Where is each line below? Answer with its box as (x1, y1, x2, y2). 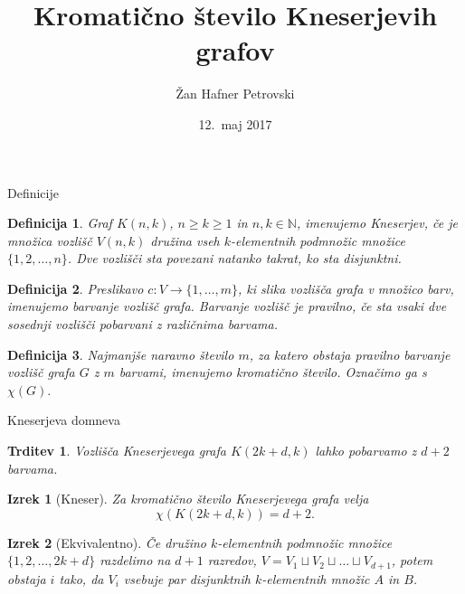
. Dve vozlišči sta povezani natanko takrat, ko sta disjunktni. (67, 249, 402, 268)
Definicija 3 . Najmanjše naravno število (7, 344, 234, 363)
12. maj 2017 (198, 114, 272, 133)
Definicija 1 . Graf (7, 213, 112, 232)
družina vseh (150, 231, 220, 250)
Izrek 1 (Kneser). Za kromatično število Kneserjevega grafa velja (7, 489, 369, 508)
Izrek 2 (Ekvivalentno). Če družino (7, 533, 206, 552)
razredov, (207, 551, 257, 570)
